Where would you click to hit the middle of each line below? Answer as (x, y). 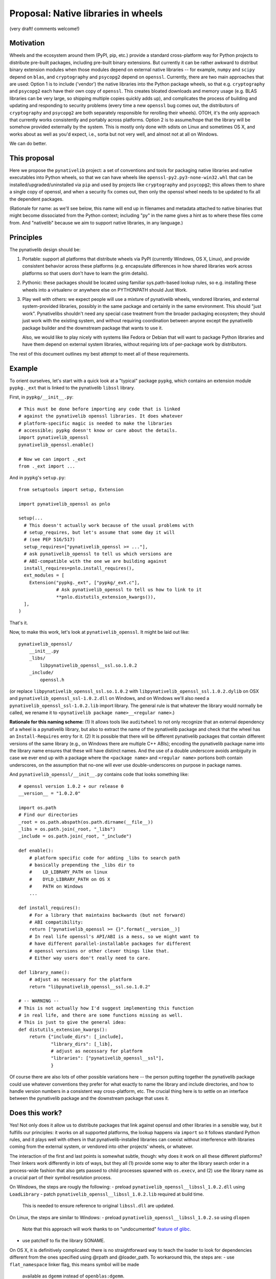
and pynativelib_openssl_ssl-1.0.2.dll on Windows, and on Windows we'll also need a (109, 698)
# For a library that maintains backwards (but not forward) (107, 915)
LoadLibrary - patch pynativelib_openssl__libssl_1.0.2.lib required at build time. (107, 1194)
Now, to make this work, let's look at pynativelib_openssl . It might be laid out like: (99, 632)
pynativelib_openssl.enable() (56, 445)
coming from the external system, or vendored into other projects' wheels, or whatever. (101, 1146)
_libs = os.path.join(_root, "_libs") (67, 829)
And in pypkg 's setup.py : (38, 478)
